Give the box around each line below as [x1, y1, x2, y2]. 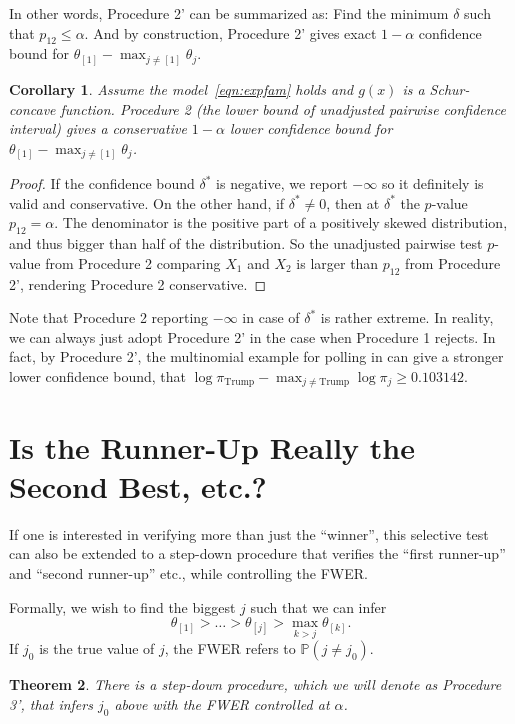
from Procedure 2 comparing [45, 252, 221, 273]
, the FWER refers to [164, 638, 296, 659]
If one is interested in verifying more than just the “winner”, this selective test [9, 523, 489, 544]
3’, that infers [9, 693, 93, 714]
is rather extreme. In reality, [320, 307, 494, 328]
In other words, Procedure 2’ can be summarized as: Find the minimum [9, 3, 449, 23]
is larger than [296, 252, 379, 273]
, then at [326, 192, 380, 213]
